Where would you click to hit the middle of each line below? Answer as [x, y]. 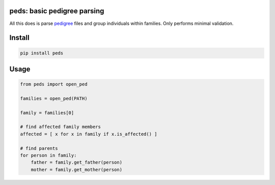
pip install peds [42, 53]
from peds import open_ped [54, 84]
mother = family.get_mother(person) [76, 169]
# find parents [39, 148]
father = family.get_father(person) [76, 162]
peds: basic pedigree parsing [57, 11]
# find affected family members [61, 127]
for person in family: [48, 156]
